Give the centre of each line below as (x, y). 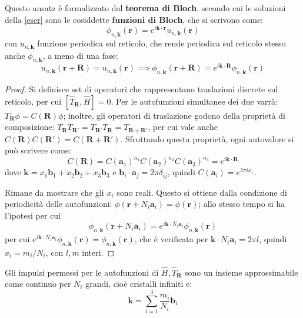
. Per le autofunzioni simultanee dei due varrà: (194, 101)
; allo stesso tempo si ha (242, 204)
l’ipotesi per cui (33, 215)
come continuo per (38, 284)
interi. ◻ (98, 252)
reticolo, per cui (33, 101)
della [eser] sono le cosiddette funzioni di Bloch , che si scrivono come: (134, 19)
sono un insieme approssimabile (242, 272)
